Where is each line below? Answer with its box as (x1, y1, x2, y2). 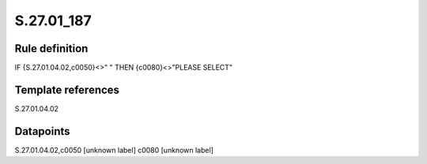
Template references (14, 83, 120, 96)
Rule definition (14, 42, 89, 55)
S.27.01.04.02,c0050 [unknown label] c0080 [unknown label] (14, 145, 213, 155)
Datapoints (14, 125, 70, 138)
